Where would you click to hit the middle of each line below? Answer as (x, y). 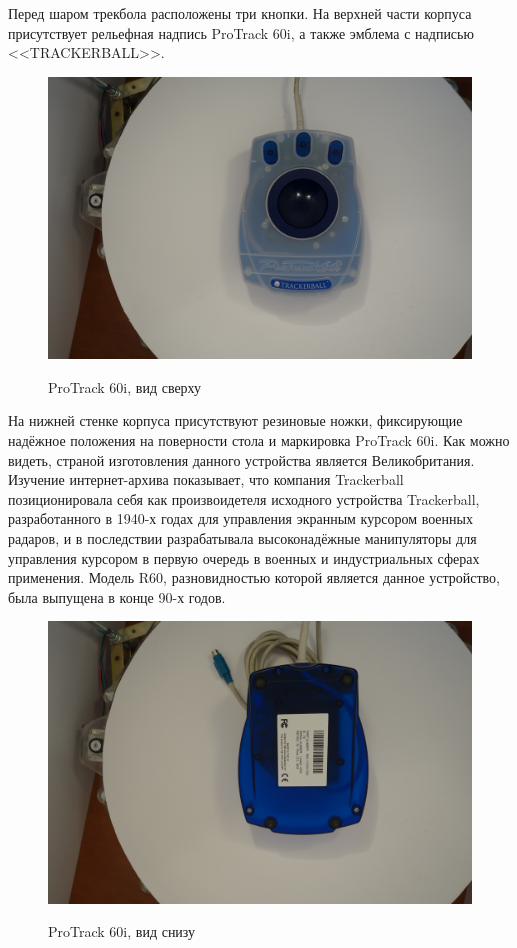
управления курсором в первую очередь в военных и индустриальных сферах (244, 557)
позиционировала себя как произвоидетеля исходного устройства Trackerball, (244, 498)
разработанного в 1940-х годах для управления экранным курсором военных (240, 518)
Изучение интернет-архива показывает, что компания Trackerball (206, 479)
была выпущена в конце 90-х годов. (117, 596)
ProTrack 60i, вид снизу (122, 931)
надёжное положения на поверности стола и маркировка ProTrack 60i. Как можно (259, 439)
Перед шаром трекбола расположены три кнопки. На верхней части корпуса (240, 13)
